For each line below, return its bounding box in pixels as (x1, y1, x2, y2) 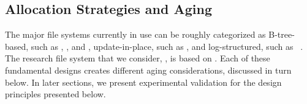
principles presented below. (5, 88, 106, 100)
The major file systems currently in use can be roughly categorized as (5, 28, 266, 41)
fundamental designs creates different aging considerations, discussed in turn (5, 63, 292, 76)
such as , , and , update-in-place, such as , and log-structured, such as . (31, 40, 303, 52)
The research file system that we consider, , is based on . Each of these (5, 52, 270, 64)
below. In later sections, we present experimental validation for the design (5, 75, 282, 88)
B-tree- (268, 28, 295, 41)
